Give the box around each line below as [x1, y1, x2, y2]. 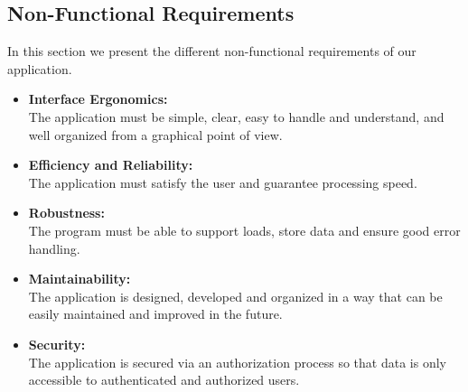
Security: [28, 334, 86, 353]
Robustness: [28, 203, 105, 222]
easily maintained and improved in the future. [28, 304, 283, 323]
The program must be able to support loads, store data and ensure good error [28, 220, 461, 239]
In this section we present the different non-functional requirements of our [7, 42, 417, 61]
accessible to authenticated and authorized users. [28, 370, 300, 389]
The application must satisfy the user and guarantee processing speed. [28, 173, 417, 191]
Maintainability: [28, 269, 131, 288]
